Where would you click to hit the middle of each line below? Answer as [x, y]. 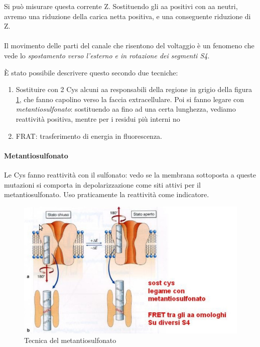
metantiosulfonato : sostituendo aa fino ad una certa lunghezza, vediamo [126, 109]
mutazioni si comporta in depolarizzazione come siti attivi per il [102, 184]
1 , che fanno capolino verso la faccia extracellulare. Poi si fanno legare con [130, 99]
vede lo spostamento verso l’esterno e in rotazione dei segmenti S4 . [107, 55]
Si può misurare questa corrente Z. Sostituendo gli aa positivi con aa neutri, [121, 6]
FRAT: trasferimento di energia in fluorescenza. [89, 136]
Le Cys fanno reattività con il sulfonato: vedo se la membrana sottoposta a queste [130, 174]
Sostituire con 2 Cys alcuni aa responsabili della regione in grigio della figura [134, 89]
